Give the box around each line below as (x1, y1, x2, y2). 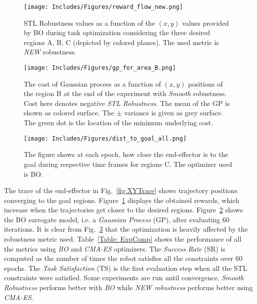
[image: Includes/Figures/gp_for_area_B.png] (24, 64, 176, 72)
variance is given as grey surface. (124, 107, 223, 118)
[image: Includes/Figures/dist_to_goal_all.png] (24, 135, 187, 142)
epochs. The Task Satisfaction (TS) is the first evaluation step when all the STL (4, 262, 247, 273)
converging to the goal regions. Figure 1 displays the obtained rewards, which (4, 195, 239, 205)
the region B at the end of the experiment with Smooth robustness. (24, 88, 227, 99)
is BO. (24, 168, 43, 179)
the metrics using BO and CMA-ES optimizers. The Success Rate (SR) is (4, 243, 226, 253)
